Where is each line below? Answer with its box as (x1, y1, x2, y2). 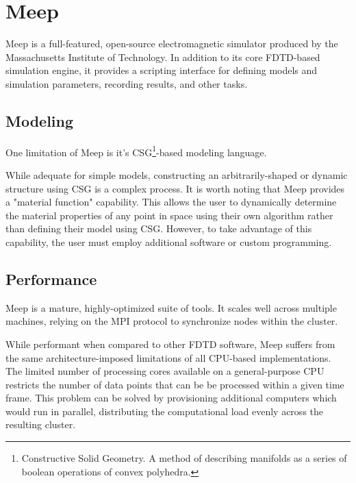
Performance (5, 268, 97, 289)
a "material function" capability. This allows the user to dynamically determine (5, 195, 337, 209)
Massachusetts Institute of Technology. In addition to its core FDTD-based (5, 49, 320, 64)
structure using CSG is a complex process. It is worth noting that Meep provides (5, 181, 345, 195)
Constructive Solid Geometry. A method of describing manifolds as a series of (21, 451, 347, 465)
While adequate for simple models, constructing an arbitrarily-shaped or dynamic (5, 167, 348, 182)
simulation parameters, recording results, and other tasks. (5, 76, 248, 90)
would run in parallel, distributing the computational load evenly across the (5, 404, 324, 418)
